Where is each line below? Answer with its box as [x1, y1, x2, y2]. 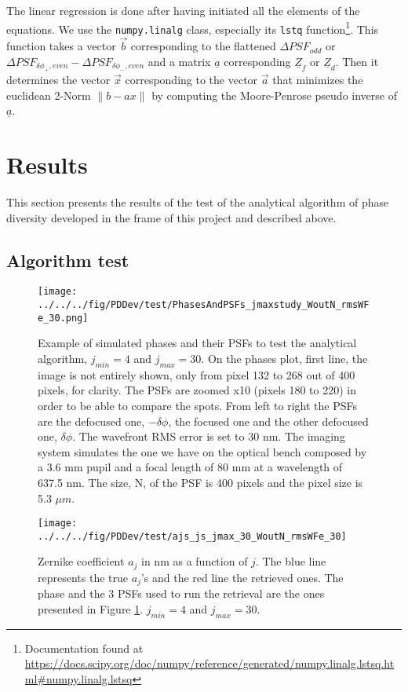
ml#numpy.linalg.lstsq [24, 670, 133, 687]
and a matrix [148, 53, 211, 69]
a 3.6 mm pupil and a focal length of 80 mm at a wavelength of [38, 459, 343, 475]
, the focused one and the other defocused [168, 412, 369, 429]
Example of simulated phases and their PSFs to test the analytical [38, 335, 357, 351]
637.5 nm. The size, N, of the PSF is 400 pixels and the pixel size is [38, 474, 363, 490]
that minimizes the [272, 71, 363, 88]
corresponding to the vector [125, 71, 258, 88]
